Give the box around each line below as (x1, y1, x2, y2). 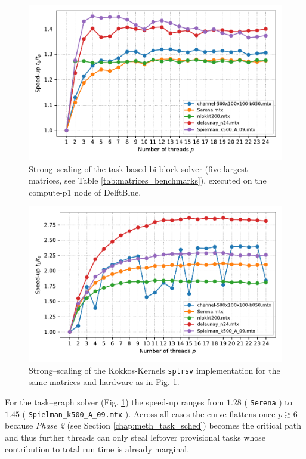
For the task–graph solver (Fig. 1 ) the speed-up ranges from (5, 396, 224, 408)
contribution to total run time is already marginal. (5, 442, 190, 455)
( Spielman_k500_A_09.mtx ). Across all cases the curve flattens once (22, 407, 276, 420)
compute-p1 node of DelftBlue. (29, 185, 141, 198)
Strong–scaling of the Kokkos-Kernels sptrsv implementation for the (29, 364, 280, 376)
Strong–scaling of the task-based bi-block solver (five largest (29, 162, 248, 175)
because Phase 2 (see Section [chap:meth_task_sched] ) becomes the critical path (5, 419, 301, 432)
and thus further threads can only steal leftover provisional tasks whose (5, 430, 266, 443)
